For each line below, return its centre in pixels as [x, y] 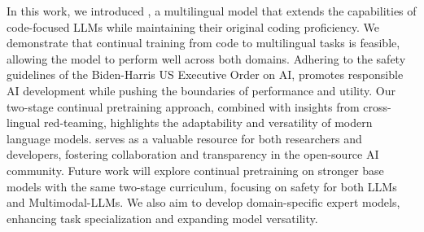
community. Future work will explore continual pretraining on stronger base [195, 170]
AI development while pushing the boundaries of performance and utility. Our [201, 90]
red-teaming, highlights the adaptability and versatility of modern [208, 123]
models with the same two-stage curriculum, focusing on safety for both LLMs [202, 186]
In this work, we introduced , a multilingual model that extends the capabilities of [212, 11]
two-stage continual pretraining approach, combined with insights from [183, 106]
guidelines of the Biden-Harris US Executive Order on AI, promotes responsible [205, 74]
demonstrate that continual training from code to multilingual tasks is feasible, [203, 43]
